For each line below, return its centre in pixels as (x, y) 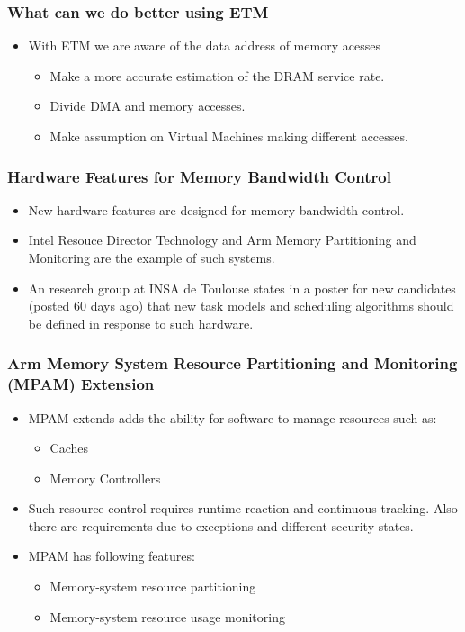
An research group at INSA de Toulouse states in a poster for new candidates (242, 288)
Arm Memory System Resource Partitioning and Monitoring (232, 363)
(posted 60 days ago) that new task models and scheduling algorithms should (241, 306)
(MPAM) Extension (81, 384)
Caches (69, 448)
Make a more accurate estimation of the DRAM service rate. (217, 75)
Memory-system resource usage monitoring (167, 616)
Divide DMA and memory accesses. (148, 106)
